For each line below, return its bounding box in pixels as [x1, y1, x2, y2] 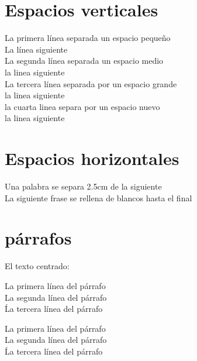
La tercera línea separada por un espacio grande [5, 77, 177, 90]
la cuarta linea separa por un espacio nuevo [5, 100, 160, 112]
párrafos [5, 226, 72, 250]
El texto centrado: [5, 260, 70, 272]
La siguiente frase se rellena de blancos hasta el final [5, 191, 192, 204]
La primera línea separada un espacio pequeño [5, 32, 171, 44]
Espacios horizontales [5, 146, 179, 170]
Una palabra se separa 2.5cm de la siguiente [5, 180, 162, 192]
